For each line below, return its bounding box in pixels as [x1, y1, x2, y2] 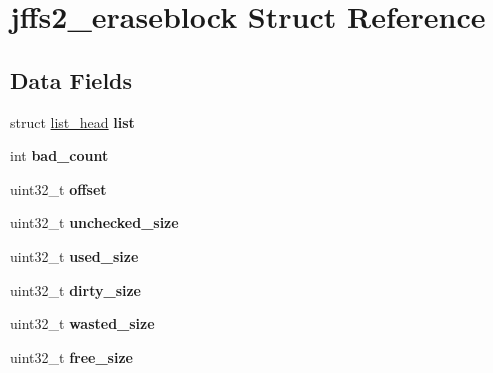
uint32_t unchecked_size [10, 212, 179, 233]
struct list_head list [10, 111, 135, 132]
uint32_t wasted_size [10, 313, 155, 334]
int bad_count [10, 145, 109, 166]
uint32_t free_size [10, 346, 133, 367]
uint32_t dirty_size [10, 279, 142, 300]
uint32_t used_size [10, 245, 139, 266]
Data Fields [10, 64, 133, 95]
